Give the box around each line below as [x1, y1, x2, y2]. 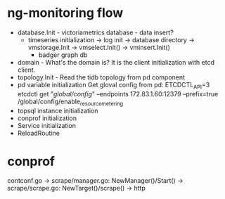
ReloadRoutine [17, 129, 60, 137]
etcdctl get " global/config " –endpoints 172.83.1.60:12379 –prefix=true [17, 89, 219, 98]
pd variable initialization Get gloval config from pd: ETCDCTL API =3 [17, 80, 210, 91]
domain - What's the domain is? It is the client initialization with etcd [17, 58, 214, 66]
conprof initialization [17, 114, 77, 122]
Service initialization [17, 121, 76, 129]
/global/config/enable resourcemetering [17, 97, 124, 107]
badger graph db [38, 51, 88, 59]
